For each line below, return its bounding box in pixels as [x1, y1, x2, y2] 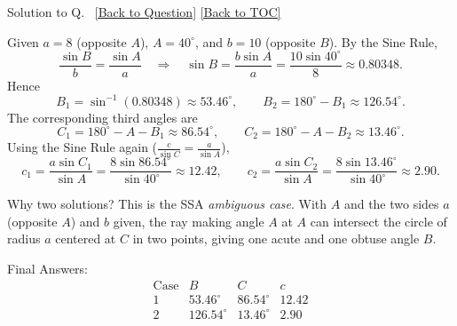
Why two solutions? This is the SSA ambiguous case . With [7, 195, 327, 213]
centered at [55, 229, 116, 248]
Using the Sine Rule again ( [7, 138, 158, 156]
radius [7, 229, 41, 248]
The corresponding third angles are [7, 107, 198, 126]
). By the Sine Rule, [328, 32, 437, 51]
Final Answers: [7, 259, 88, 278]
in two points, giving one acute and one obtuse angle [132, 229, 420, 248]
